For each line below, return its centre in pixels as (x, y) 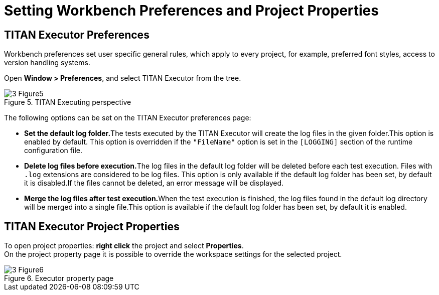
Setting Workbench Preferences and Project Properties (191, 11)
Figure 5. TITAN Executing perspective (68, 102)
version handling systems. (47, 63)
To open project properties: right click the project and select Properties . (124, 246)
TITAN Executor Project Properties (92, 226)
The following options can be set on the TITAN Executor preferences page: (128, 118)
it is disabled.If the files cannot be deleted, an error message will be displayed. (154, 183)
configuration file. (53, 151)
